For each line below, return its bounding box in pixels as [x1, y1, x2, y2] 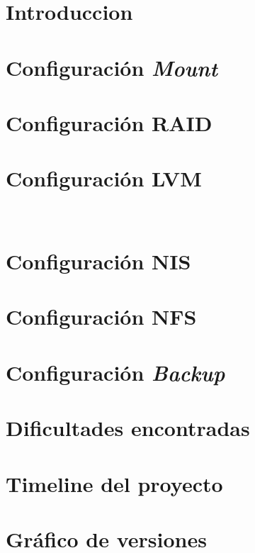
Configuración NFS [6, 302, 197, 331]
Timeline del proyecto [6, 469, 223, 498]
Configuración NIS [6, 247, 191, 276]
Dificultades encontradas [6, 413, 250, 442]
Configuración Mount [6, 52, 217, 82]
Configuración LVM [6, 164, 202, 193]
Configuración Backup [6, 357, 225, 387]
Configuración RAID [6, 108, 212, 137]
